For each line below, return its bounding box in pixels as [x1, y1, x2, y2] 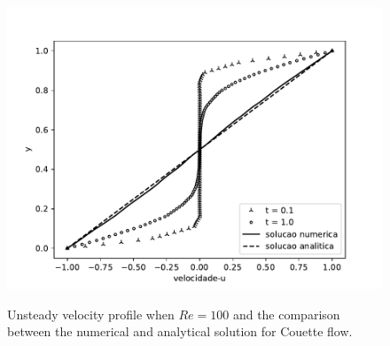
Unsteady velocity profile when [7, 304, 175, 323]
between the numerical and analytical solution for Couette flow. [7, 322, 353, 341]
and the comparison [232, 304, 340, 323]
